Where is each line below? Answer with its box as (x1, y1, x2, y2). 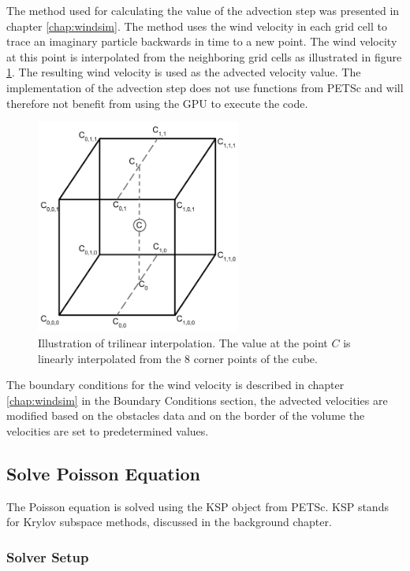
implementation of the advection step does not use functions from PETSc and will (6, 79, 404, 95)
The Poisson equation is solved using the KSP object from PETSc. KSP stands (6, 498, 389, 514)
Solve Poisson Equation (6, 461, 200, 485)
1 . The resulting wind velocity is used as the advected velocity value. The (6, 64, 361, 80)
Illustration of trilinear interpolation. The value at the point (38, 335, 328, 351)
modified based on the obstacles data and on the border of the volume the (6, 407, 365, 424)
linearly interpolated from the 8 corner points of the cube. (38, 350, 318, 366)
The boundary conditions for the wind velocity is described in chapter (6, 376, 345, 393)
